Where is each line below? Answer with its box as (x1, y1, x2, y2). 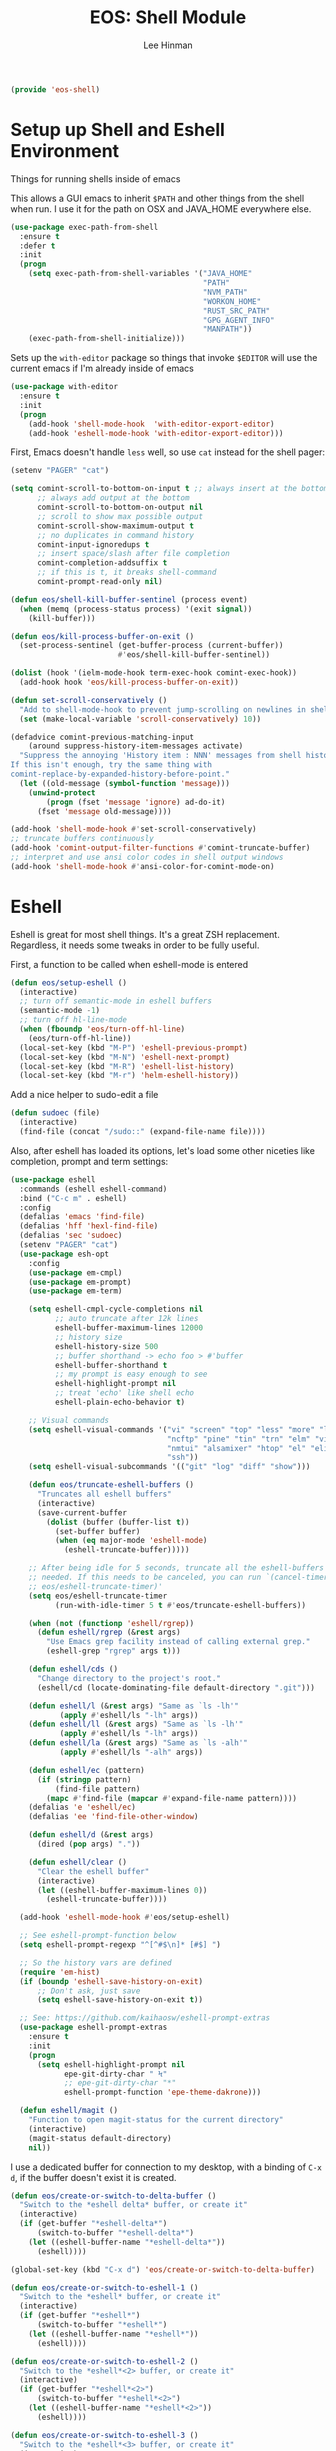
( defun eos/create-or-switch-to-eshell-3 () (10, 2430, 199, 2440)
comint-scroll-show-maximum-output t (36, 521, 195, 531)
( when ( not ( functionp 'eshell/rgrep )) (28, 1618, 195, 1628)
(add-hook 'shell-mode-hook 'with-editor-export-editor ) (28, 419, 275, 429)
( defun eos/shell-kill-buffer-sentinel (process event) (10, 594, 248, 605)
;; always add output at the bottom (36, 493, 190, 503)
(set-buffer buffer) (54, 1526, 141, 1536)
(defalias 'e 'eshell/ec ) (28, 1802, 137, 1813)
